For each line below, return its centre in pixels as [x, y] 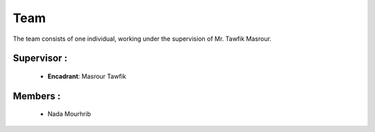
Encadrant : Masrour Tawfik [87, 76]
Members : [37, 96]
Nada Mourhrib [69, 114]
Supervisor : [40, 58]
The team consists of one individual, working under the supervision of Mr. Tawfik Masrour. [142, 39]
